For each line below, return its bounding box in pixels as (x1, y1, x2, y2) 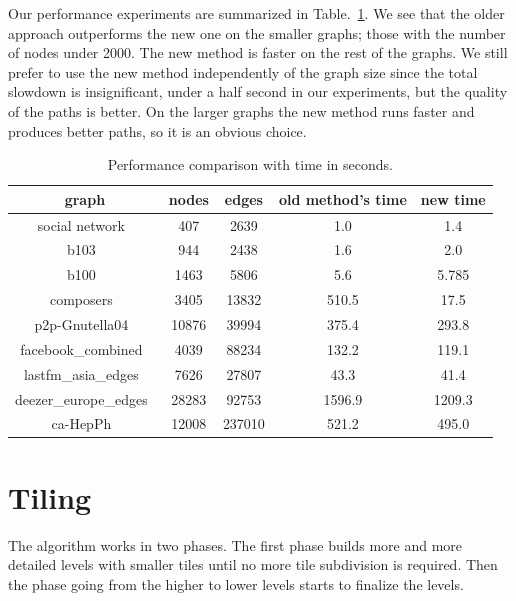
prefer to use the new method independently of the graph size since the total (8, 61, 478, 82)
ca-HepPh (51, 413, 112, 434)
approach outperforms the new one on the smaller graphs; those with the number (8, 22, 506, 43)
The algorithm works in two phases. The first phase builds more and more (8, 534, 463, 555)
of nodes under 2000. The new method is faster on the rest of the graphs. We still (8, 42, 508, 63)
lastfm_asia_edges (23, 363, 139, 384)
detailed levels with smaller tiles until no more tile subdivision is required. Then (8, 554, 498, 575)
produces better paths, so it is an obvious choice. (8, 120, 307, 141)
